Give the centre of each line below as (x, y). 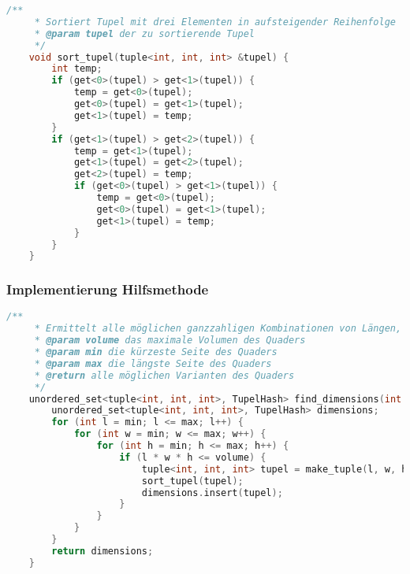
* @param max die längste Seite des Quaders (153, 363)
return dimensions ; (102, 551)
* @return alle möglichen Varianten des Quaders (164, 375)
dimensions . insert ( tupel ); (212, 493)
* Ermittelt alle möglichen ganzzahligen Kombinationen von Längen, (218, 329)
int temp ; (77, 69)
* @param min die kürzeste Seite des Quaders (156, 352)
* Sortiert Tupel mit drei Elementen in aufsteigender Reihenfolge (215, 22)
